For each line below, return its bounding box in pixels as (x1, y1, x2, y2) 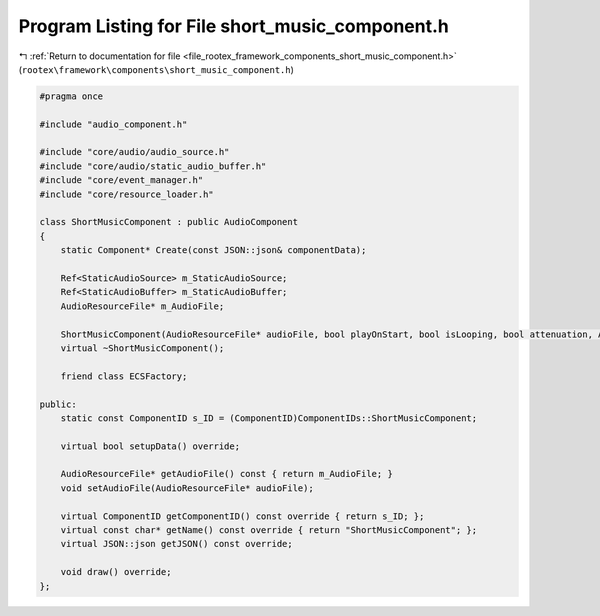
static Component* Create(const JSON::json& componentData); (60, 245, 367, 256)
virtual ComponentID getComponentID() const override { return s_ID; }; (60, 510, 425, 522)
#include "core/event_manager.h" (39, 175, 204, 186)
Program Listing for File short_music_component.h (18, 15, 449, 37)
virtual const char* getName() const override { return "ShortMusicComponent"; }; (60, 525, 478, 536)
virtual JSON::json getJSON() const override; (60, 538, 294, 550)
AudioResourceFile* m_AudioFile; (60, 300, 225, 312)
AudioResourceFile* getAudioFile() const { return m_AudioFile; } (60, 468, 394, 480)
